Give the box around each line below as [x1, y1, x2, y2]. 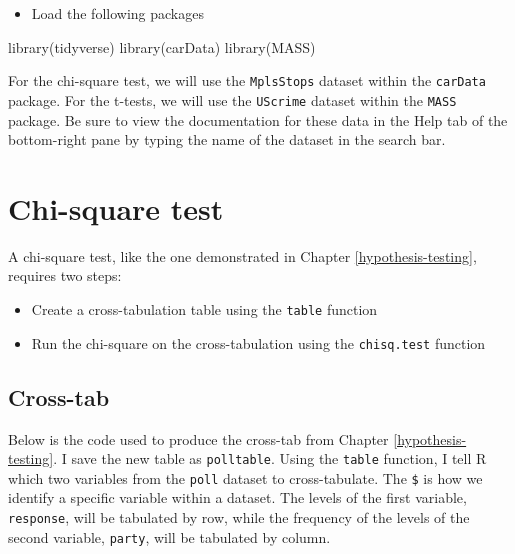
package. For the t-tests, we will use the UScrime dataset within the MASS [8, 89, 457, 110]
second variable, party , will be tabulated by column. [8, 526, 331, 547]
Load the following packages [31, 3, 204, 23]
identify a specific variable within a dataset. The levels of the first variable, [8, 487, 467, 508]
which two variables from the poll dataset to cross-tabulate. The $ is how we [8, 467, 483, 488]
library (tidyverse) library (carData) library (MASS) [8, 36, 316, 57]
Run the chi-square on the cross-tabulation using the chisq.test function [31, 332, 486, 353]
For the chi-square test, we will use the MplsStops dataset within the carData [8, 70, 486, 91]
